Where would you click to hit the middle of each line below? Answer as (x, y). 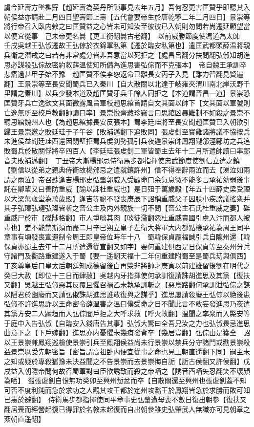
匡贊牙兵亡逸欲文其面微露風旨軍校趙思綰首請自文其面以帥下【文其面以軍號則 (127, 102)
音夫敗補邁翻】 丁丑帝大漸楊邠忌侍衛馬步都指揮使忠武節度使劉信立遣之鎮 (122, 160)
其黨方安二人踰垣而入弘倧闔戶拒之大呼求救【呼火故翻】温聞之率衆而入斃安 (124, 313)
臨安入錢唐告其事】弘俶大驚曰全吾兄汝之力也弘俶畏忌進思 (158, 323)
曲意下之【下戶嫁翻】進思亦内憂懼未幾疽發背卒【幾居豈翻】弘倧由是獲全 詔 (127, 332)
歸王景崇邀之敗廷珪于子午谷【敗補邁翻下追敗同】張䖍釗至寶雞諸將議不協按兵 (127, 131)
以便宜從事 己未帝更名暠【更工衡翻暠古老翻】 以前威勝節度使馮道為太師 (122, 35)
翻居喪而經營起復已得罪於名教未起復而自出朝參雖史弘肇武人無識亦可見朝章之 (127, 409)
